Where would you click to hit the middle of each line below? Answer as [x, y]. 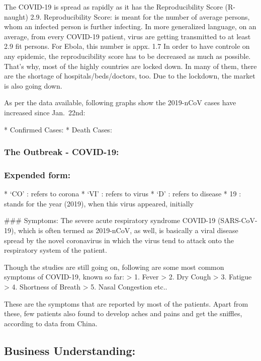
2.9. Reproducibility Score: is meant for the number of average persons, [140, 16]
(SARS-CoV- [237, 220]
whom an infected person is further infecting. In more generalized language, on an [130, 26]
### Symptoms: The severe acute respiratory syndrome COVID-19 [110, 220]
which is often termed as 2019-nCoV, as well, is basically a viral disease [128, 230]
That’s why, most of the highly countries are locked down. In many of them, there [130, 66]
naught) [16, 16]
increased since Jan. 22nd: [45, 112]
